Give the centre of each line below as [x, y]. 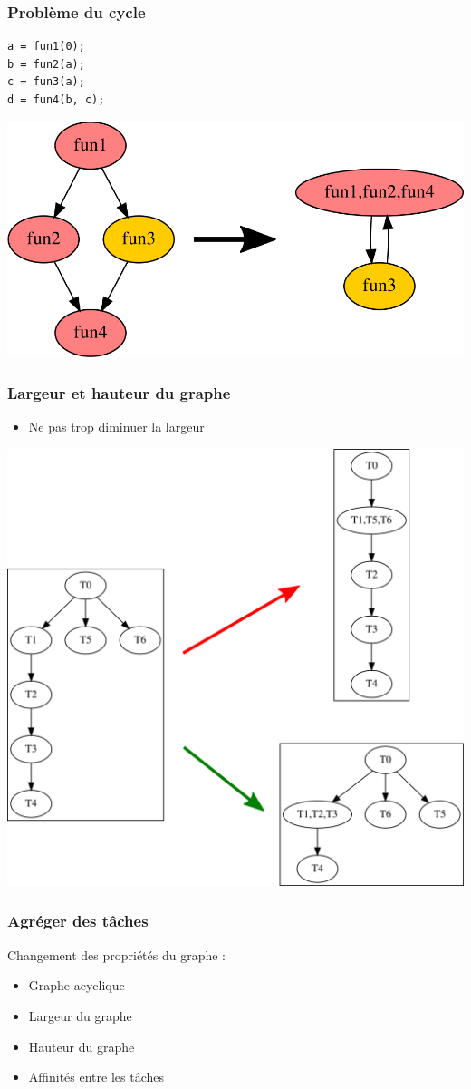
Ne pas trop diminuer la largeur [116, 427]
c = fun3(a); [46, 82]
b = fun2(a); [46, 64]
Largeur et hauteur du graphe [119, 392]
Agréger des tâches [78, 921]
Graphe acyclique [77, 985]
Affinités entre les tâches [96, 1077]
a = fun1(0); [46, 47]
